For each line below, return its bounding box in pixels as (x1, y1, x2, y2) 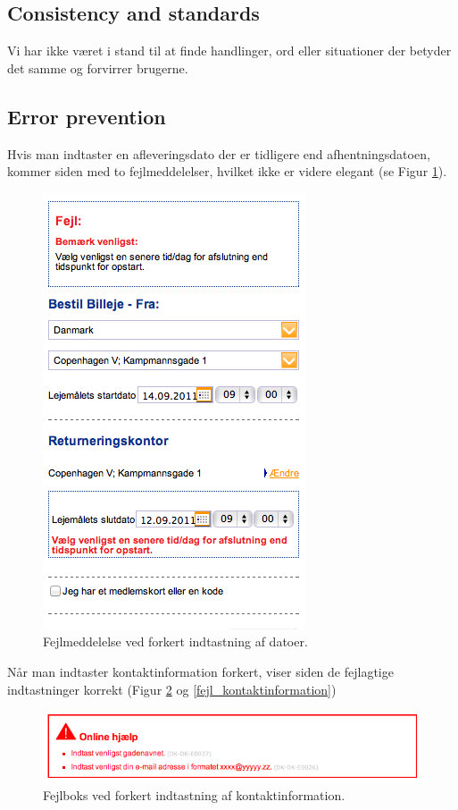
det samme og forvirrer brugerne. (7, 58, 188, 77)
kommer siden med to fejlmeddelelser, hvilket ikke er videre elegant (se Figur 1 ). (7, 162, 447, 181)
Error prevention (7, 102, 166, 130)
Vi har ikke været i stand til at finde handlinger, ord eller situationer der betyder (7, 41, 452, 60)
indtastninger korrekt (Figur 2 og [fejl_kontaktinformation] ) (7, 679, 337, 698)
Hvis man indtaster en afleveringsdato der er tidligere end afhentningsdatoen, (7, 144, 430, 163)
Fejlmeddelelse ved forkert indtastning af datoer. (43, 632, 308, 651)
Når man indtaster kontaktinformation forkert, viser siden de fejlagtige (7, 662, 394, 680)
